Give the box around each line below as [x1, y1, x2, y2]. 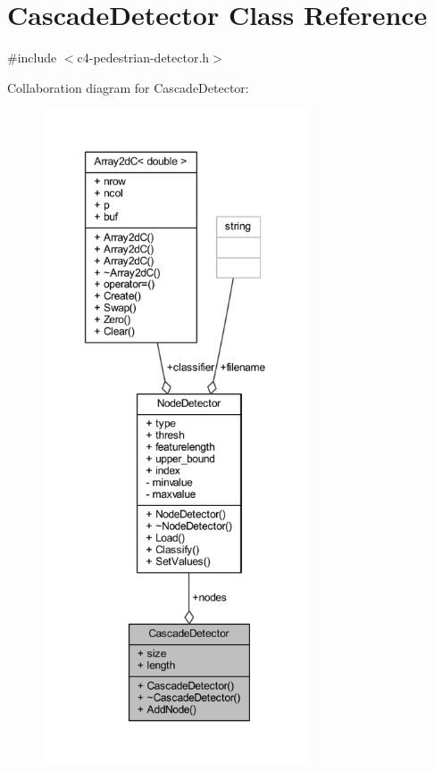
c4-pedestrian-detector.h [77, 48, 210, 67]
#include [7, 48, 57, 67]
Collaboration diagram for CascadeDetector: [7, 78, 249, 96]
